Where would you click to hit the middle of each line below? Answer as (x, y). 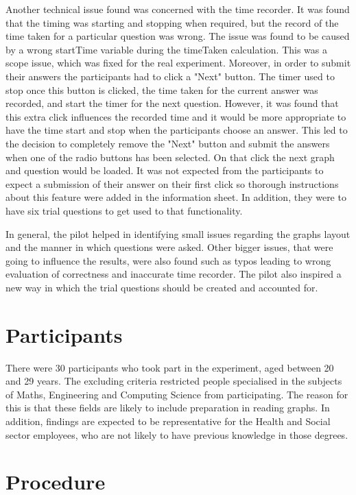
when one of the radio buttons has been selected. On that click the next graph (170, 157)
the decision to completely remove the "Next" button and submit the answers (168, 143)
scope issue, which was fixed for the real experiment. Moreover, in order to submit (178, 63)
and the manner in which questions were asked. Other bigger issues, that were (169, 247)
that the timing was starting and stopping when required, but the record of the (172, 22)
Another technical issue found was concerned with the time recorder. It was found (178, 9)
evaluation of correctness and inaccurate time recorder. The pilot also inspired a (174, 274)
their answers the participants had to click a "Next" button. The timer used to (170, 76)
